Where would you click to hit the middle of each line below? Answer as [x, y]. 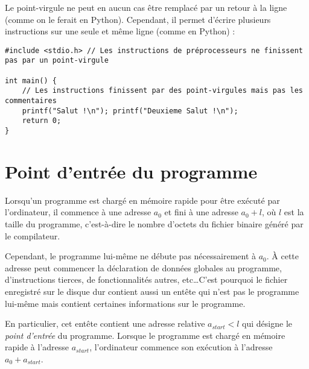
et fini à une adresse [201, 212]
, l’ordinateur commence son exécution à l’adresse [181, 347]
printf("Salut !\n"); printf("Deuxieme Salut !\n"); [130, 111]
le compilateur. [33, 235]
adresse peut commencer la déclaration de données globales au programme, [143, 267]
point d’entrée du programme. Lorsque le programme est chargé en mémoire [145, 335]
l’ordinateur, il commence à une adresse [78, 212]
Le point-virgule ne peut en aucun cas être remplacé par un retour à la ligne [146, 7]
